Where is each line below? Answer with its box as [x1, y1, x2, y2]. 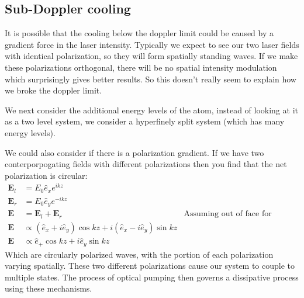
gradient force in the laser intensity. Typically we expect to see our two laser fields [5, 38, 299, 50]
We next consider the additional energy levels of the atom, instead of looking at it [5, 103, 298, 116]
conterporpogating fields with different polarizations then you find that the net [5, 158, 287, 170]
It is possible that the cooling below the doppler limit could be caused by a [5, 27, 274, 39]
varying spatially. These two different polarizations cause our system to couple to [5, 259, 295, 272]
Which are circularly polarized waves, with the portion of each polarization [5, 248, 274, 260]
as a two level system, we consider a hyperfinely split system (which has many [5, 115, 285, 127]
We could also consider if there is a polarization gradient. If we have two [5, 146, 264, 158]
